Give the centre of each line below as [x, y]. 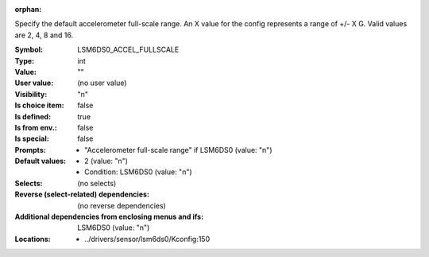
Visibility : [31, 94]
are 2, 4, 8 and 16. [44, 35]
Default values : [41, 161]
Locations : [33, 239]
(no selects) [97, 183]
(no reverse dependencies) [122, 205]
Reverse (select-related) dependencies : [82, 194]
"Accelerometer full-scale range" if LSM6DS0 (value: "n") [178, 150]
